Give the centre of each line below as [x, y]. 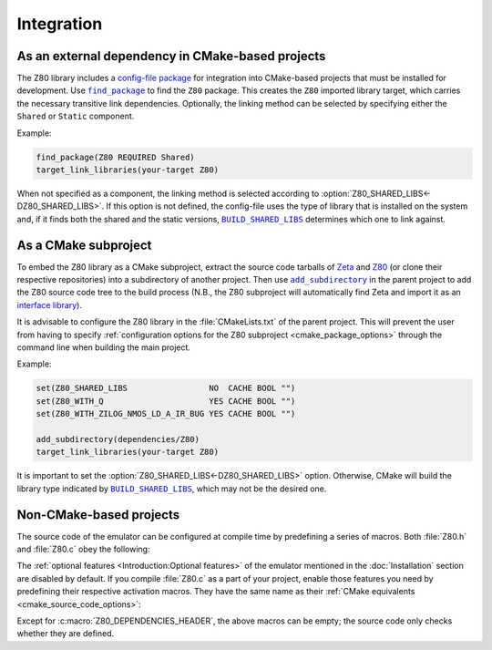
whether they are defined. [66, 634]
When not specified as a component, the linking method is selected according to [168, 193]
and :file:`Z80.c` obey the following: [83, 549]
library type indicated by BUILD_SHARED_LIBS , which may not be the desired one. [172, 489]
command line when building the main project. [104, 347]
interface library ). [49, 304]
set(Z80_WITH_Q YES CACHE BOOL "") [166, 401]
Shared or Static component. [76, 116]
